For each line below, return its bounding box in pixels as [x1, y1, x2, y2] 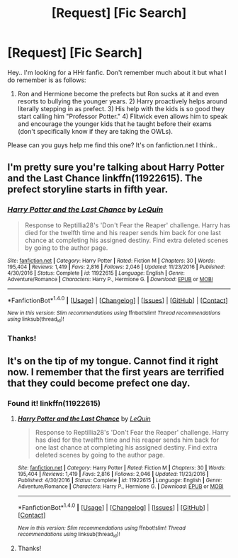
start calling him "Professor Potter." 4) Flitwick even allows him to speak [17, 112, 228, 120]
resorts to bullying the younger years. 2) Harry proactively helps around [17, 97, 228, 106]
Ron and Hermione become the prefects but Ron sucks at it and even [17, 89, 220, 98]
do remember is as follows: [7, 76, 86, 84]
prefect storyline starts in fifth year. [7, 183, 169, 195]
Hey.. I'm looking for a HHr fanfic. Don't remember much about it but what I [7, 68, 227, 76]
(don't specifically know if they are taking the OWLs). [17, 127, 174, 135]
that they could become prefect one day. [7, 377, 191, 389]
